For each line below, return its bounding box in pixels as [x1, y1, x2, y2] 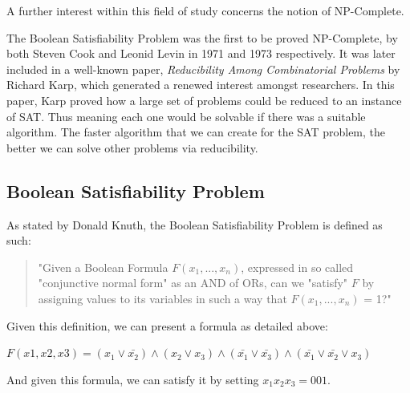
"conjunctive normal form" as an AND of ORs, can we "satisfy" [38, 274, 348, 291]
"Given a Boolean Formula [38, 258, 168, 275]
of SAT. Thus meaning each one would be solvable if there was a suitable [6, 107, 366, 124]
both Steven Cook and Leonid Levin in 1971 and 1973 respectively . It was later [6, 45, 396, 62]
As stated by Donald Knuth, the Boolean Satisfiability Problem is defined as [6, 216, 383, 233]
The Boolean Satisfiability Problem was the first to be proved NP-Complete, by [6, 29, 398, 46]
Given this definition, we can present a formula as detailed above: [6, 317, 328, 334]
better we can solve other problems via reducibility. [6, 139, 258, 156]
